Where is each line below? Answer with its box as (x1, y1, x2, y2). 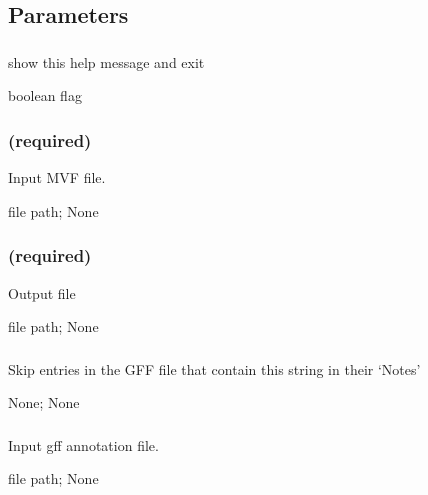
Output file (8, 282, 76, 303)
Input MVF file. (8, 167, 106, 188)
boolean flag (8, 85, 82, 106)
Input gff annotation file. (8, 434, 159, 455)
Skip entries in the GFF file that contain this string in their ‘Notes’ (8, 358, 421, 379)
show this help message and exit (8, 51, 205, 72)
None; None (8, 392, 80, 413)
